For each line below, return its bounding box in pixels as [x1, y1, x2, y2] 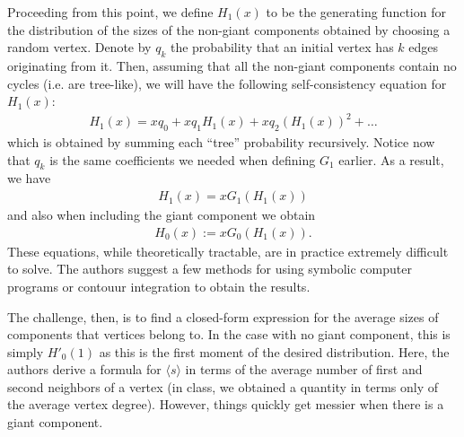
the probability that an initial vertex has [170, 38, 394, 57]
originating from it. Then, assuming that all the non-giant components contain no [7, 56, 457, 74]
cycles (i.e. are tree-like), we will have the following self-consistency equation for [7, 74, 447, 92]
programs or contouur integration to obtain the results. [7, 276, 311, 295]
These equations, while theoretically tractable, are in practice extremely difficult [7, 241, 449, 260]
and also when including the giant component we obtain [7, 205, 316, 224]
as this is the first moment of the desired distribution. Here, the [99, 342, 450, 361]
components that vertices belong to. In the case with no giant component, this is [7, 325, 451, 344]
